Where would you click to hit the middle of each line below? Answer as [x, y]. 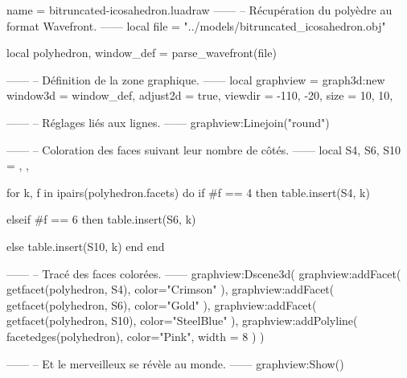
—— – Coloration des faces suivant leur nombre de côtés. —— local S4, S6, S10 [203, 149]
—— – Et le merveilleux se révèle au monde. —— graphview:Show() [175, 363]
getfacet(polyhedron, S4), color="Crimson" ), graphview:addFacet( [171, 289]
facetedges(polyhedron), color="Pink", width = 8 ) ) [136, 336]
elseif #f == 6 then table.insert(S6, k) [101, 219]
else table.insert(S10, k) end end [86, 246]
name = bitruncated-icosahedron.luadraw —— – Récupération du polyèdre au [199, 10]
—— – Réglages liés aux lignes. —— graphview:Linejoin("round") [168, 122]
